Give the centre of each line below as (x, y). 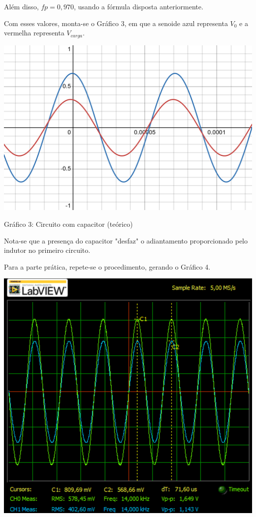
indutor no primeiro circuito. (47, 250)
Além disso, (21, 6)
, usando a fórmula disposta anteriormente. (139, 6)
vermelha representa (34, 33)
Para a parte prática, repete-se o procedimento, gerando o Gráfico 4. (107, 266)
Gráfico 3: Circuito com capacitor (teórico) (68, 224)
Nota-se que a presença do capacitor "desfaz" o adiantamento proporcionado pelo (126, 240)
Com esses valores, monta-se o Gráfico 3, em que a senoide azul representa (116, 23)
